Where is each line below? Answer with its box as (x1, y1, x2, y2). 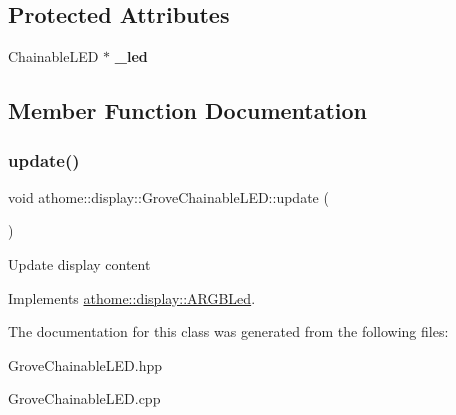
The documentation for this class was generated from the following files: (8, 321, 449, 342)
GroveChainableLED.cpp (8, 388, 161, 409)
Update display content (8, 253, 151, 274)
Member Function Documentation (8, 95, 368, 126)
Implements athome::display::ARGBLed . (8, 287, 256, 308)
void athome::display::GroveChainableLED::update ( (8, 186, 329, 207)
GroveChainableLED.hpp (8, 354, 162, 375)
